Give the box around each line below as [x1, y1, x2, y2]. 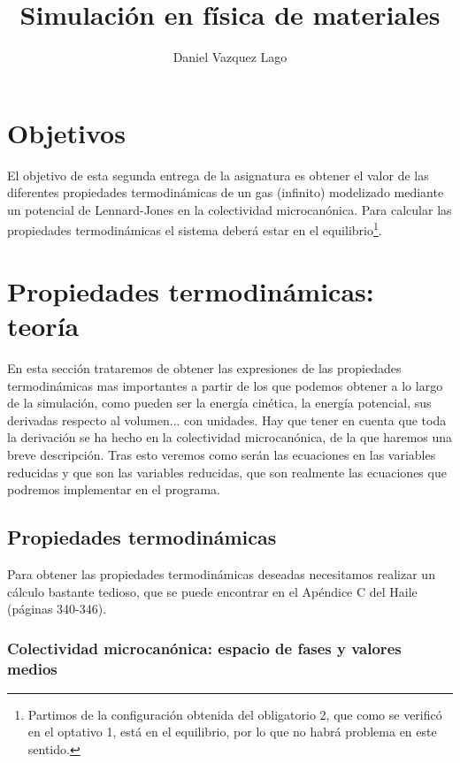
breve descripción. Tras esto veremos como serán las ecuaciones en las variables [7, 445, 436, 463]
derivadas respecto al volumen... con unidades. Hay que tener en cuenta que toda [7, 410, 447, 429]
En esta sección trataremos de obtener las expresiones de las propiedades [7, 359, 402, 377]
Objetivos [7, 114, 126, 150]
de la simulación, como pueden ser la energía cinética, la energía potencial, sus [7, 393, 432, 412]
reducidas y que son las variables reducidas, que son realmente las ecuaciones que [7, 462, 447, 481]
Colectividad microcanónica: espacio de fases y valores [7, 637, 402, 659]
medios [7, 657, 57, 679]
